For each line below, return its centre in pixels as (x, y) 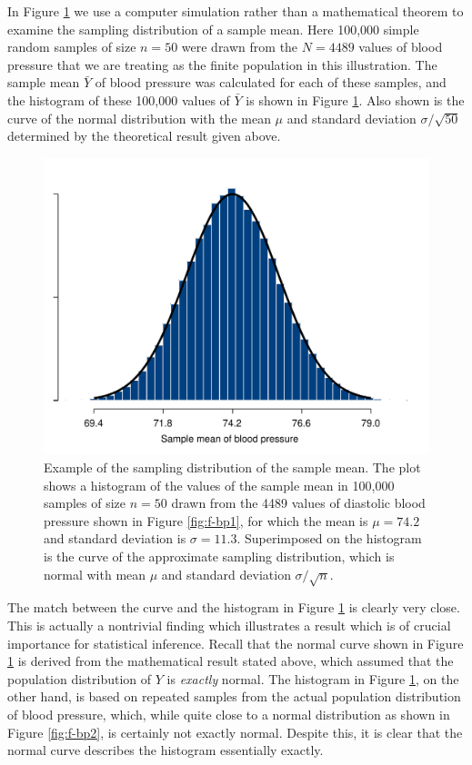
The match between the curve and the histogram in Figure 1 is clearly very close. (234, 607)
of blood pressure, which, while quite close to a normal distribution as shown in (229, 714)
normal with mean (95, 574)
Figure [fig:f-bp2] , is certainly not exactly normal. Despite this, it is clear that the (235, 732)
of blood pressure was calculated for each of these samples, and (271, 82)
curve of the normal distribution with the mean (139, 118)
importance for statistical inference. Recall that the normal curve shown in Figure (236, 643)
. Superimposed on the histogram (329, 538)
